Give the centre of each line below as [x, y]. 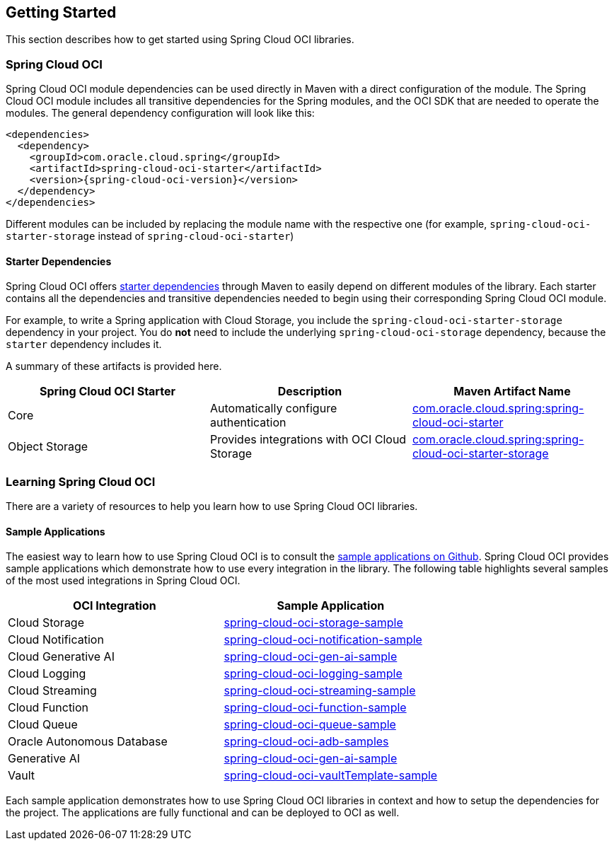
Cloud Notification [56, 640]
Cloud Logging [47, 674]
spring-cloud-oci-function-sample [315, 708]
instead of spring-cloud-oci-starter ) [196, 236]
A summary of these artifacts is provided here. [114, 366]
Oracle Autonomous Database [88, 742]
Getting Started [61, 12]
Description [310, 392]
